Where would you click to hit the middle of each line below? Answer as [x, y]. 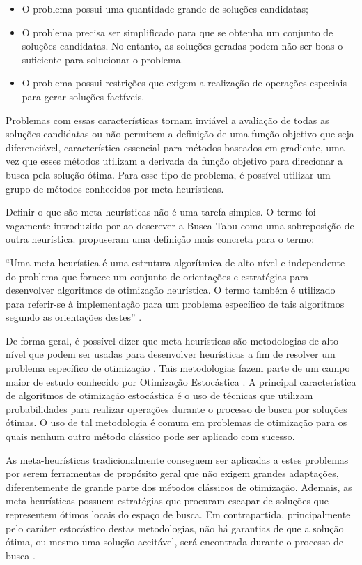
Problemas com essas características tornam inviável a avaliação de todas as [167, 120]
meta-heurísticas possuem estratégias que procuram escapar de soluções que [167, 500]
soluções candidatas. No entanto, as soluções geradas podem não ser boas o [182, 46]
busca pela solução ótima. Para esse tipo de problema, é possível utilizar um [168, 174]
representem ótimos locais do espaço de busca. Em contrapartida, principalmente [178, 514]
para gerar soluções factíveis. [83, 96]
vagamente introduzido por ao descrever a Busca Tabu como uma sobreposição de [180, 225]
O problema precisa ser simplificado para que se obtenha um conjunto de [178, 32]
